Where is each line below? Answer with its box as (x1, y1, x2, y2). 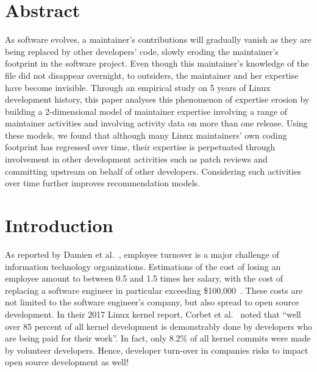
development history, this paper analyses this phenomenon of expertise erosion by (5, 93, 310, 106)
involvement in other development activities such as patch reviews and (5, 153, 268, 166)
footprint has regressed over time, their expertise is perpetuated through (5, 140, 276, 153)
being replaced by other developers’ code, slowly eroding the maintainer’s (5, 45, 279, 57)
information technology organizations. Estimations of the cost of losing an (5, 260, 281, 272)
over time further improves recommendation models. (5, 177, 200, 189)
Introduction (5, 213, 113, 238)
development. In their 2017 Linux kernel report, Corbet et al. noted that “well (5, 307, 301, 320)
